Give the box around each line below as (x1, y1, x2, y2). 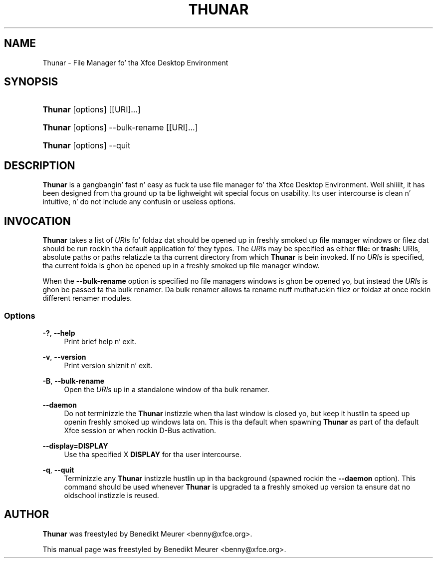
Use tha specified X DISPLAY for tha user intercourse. (64, 450, 241, 459)
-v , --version (42, 352, 86, 361)
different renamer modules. (42, 294, 132, 303)
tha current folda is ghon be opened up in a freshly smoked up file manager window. (42, 261, 320, 270)
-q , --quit (42, 465, 74, 474)
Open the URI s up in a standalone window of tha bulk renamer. (64, 385, 269, 394)
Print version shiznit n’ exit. (64, 361, 153, 370)
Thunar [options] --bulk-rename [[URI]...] (42, 122, 198, 133)
